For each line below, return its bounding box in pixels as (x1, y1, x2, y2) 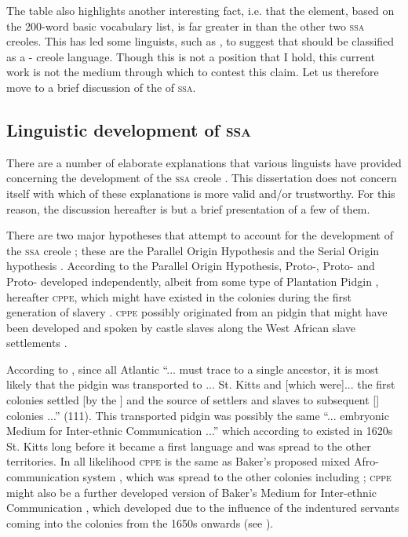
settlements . (6, 334, 67, 351)
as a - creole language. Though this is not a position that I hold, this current (6, 48, 375, 64)
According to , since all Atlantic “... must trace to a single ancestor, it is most (6, 360, 379, 377)
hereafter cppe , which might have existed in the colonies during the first (6, 288, 352, 305)
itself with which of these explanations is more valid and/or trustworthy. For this (6, 184, 395, 201)
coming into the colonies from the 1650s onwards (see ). (6, 514, 274, 531)
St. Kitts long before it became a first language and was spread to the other (6, 437, 371, 454)
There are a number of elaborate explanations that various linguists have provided (6, 154, 402, 170)
